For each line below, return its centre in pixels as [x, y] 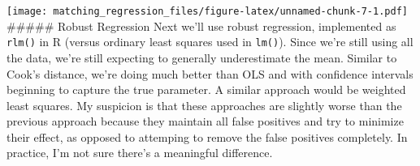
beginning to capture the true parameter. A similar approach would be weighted [206, 89]
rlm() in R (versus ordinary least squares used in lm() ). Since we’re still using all [210, 42]
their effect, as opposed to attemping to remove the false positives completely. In [207, 136]
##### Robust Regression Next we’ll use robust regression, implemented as [201, 26]
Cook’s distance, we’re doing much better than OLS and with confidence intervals [210, 73]
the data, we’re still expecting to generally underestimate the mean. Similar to [202, 57]
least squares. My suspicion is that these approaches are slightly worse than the [204, 105]
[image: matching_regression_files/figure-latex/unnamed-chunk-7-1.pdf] [207, 11]
